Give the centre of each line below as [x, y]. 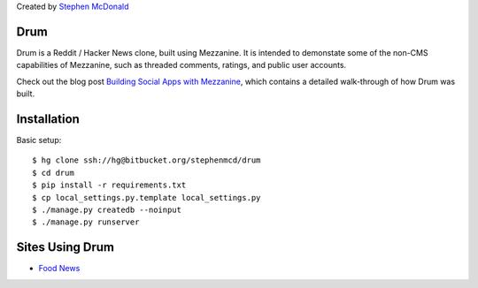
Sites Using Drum [66, 247]
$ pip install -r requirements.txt [109, 185]
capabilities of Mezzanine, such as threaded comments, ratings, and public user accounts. [181, 65]
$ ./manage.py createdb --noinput [107, 209]
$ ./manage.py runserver [86, 222]
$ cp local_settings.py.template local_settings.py [146, 197]
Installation [48, 119]
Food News [59, 269]
